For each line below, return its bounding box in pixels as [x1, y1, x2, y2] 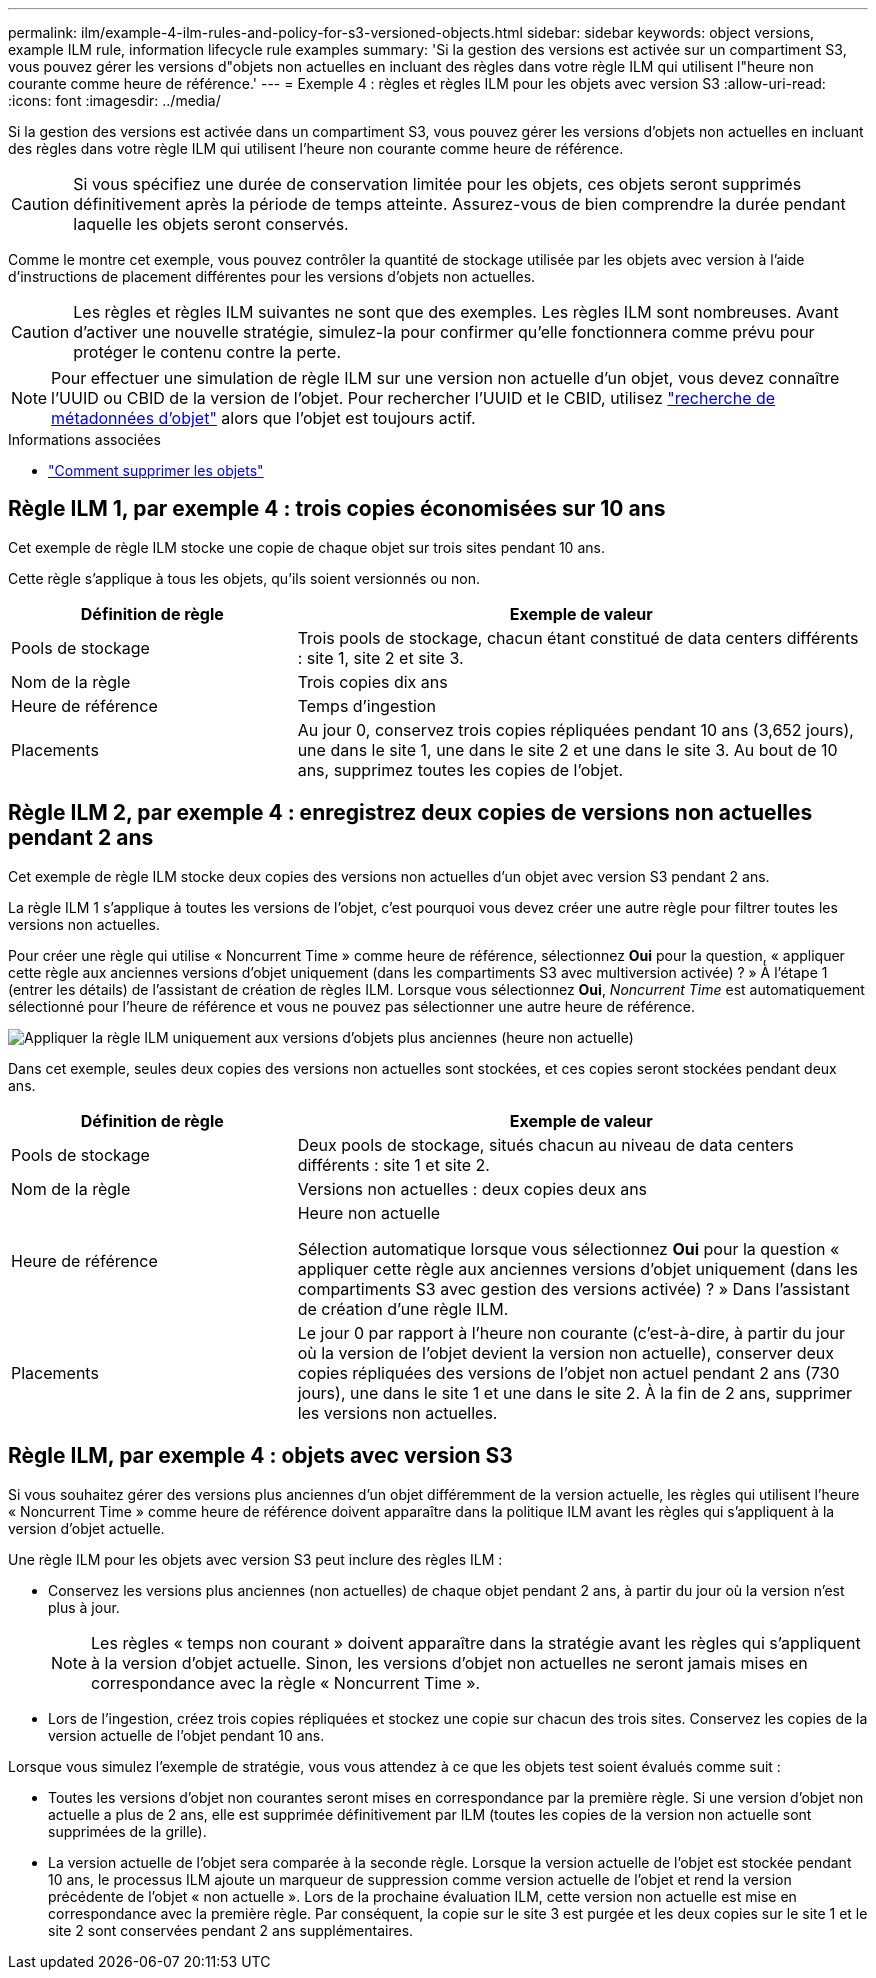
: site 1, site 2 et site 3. [297, 647, 464, 668]
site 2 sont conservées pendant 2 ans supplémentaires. [48, 1921, 414, 1939]
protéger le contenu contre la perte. [73, 342, 342, 362]
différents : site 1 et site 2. [297, 1154, 490, 1175]
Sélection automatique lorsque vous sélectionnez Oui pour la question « [297, 1238, 840, 1259]
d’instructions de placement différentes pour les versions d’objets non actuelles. [8, 268, 536, 285]
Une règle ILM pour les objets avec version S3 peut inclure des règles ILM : [8, 1550, 503, 1568]
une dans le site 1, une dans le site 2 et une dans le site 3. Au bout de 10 [297, 739, 838, 760]
